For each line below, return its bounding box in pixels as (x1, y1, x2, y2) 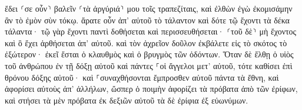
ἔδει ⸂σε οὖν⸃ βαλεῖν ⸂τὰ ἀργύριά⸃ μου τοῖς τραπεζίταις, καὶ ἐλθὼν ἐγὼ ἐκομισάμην (5, 2, 293, 14)
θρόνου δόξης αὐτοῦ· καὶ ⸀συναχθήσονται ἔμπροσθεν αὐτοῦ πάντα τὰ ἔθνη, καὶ (5, 71, 279, 83)
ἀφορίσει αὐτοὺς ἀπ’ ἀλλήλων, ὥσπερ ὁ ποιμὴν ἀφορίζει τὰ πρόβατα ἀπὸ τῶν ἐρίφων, (5, 82, 298, 95)
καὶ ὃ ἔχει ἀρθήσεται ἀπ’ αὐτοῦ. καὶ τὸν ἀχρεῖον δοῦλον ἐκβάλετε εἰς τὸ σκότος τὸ (5, 36, 287, 49)
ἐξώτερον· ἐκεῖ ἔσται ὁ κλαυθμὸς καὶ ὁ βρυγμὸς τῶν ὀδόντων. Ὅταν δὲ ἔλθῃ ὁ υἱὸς (5, 48, 294, 60)
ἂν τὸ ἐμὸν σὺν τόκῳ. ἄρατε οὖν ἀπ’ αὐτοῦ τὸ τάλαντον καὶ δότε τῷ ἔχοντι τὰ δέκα (5, 13, 290, 26)
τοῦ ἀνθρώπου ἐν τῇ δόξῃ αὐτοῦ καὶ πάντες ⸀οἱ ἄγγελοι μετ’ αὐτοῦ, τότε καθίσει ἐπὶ (5, 59, 293, 71)
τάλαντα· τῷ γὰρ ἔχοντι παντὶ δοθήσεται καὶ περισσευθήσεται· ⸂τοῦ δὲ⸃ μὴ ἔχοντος (5, 25, 297, 37)
